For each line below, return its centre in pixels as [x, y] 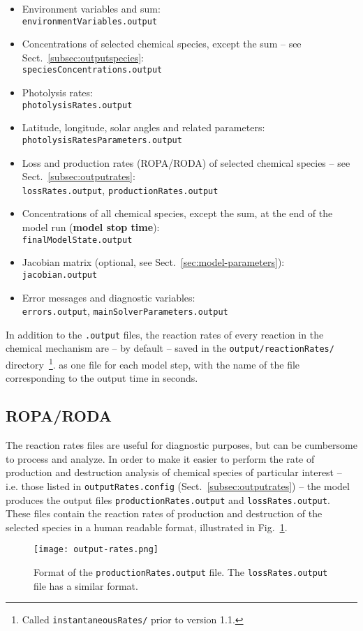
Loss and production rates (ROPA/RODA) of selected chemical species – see [186, 162]
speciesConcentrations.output [92, 70]
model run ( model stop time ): [91, 227]
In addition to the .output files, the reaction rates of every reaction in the [165, 334]
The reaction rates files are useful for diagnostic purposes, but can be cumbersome [181, 445]
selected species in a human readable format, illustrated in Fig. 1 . [147, 527]
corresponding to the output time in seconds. [102, 378]
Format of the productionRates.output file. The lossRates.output [181, 572]
